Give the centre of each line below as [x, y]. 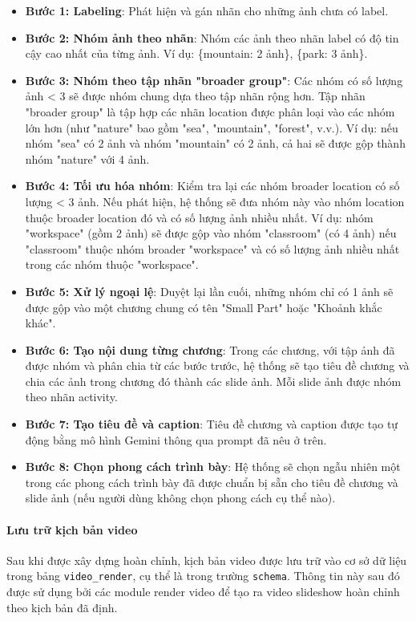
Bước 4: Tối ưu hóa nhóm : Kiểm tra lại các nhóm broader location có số [212, 186]
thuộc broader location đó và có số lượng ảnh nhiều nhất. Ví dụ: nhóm [199, 217]
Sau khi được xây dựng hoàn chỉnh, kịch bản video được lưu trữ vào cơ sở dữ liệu [207, 560]
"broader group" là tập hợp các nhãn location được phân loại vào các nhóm [210, 111]
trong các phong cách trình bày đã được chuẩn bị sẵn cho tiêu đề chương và [212, 482]
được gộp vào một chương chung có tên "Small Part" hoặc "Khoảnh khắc [204, 307]
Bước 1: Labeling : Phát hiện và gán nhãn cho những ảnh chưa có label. [207, 10]
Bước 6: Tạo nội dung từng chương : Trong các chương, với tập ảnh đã [210, 349]
